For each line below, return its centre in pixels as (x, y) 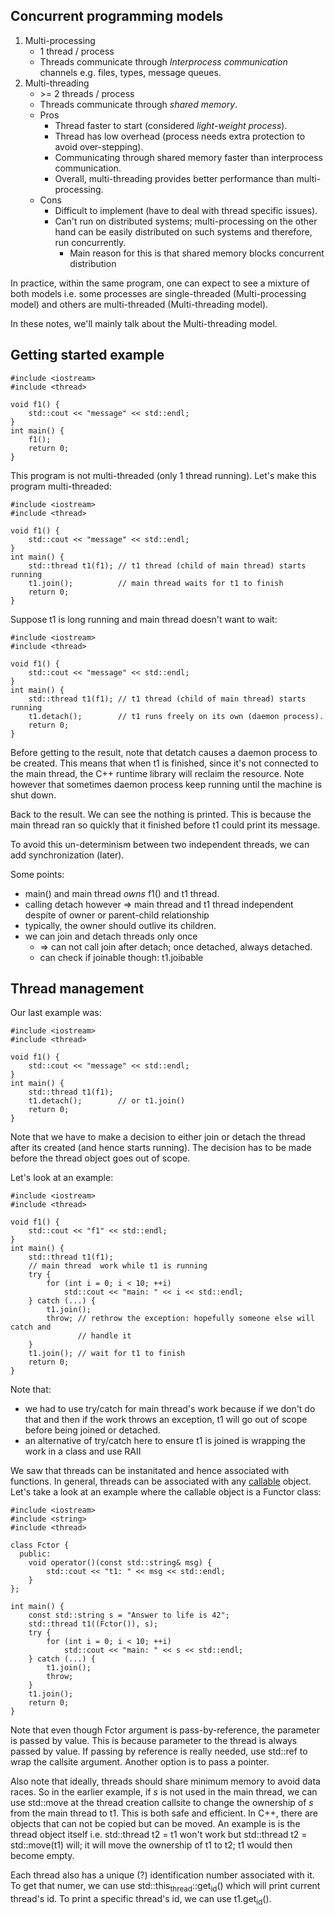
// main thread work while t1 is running (118, 1266)
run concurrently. (90, 242)
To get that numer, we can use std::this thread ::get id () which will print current (165, 1887)
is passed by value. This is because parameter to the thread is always (154, 1741)
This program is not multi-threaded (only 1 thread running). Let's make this (163, 475)
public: (35, 1554)
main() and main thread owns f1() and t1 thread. (122, 893)
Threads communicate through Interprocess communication (163, 61)
